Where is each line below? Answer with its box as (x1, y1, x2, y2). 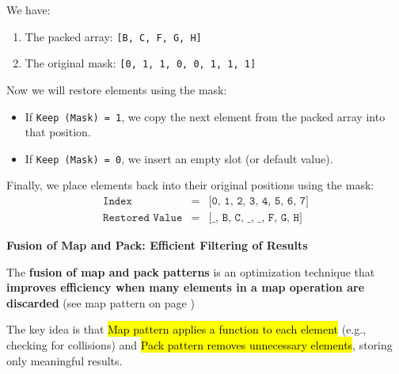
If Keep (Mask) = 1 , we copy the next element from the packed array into (25, 108, 386, 124)
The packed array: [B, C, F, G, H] (25, 28, 202, 44)
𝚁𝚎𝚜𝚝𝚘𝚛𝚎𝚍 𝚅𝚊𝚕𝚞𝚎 (103, 212, 183, 224)
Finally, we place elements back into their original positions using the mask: (6, 177, 374, 193)
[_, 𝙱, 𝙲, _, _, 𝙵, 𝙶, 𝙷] (208, 212, 302, 224)
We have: (6, 2, 51, 17)
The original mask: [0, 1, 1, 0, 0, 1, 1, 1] (25, 55, 256, 71)
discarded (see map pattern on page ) (6, 294, 195, 311)
